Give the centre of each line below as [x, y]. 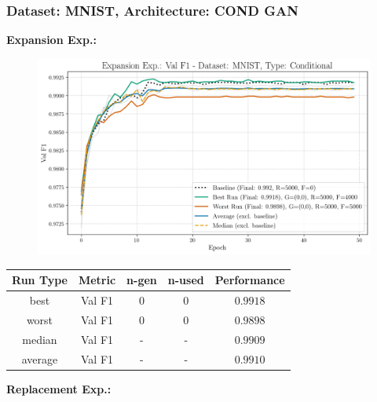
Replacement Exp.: [59, 388]
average [40, 358]
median [40, 339]
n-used [186, 280]
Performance [250, 280]
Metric [97, 280]
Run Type [40, 280]
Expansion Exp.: [51, 40]
